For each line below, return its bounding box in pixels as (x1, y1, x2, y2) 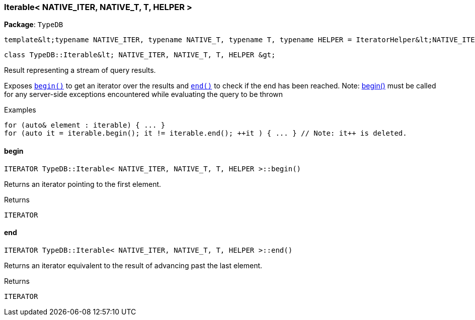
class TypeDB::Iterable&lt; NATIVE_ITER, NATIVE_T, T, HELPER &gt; (4, 51, 276, 59)
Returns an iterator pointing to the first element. (4, 179, 162, 188)
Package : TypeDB (4, 20, 63, 29)
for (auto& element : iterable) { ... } (4, 121, 166, 130)
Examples (4, 105, 36, 115)
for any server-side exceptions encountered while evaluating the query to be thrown (4, 90, 283, 99)
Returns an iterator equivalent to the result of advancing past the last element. (4, 261, 263, 270)
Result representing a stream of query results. (4, 66, 156, 75)
